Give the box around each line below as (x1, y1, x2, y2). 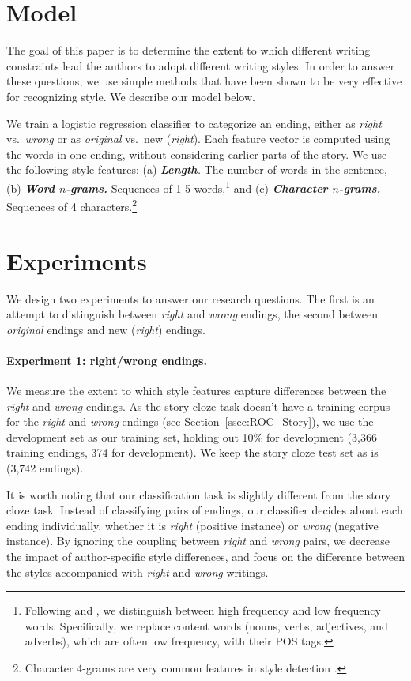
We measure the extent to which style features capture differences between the (6, 382, 386, 399)
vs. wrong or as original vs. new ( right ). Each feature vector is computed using (6, 130, 390, 147)
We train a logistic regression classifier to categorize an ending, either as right (6, 115, 382, 131)
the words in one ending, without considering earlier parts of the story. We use (6, 145, 387, 162)
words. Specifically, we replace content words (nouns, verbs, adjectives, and (25, 617, 388, 634)
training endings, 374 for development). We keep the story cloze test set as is (6, 444, 379, 461)
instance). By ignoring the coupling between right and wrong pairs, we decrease (6, 532, 390, 549)
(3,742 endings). (6, 460, 84, 476)
